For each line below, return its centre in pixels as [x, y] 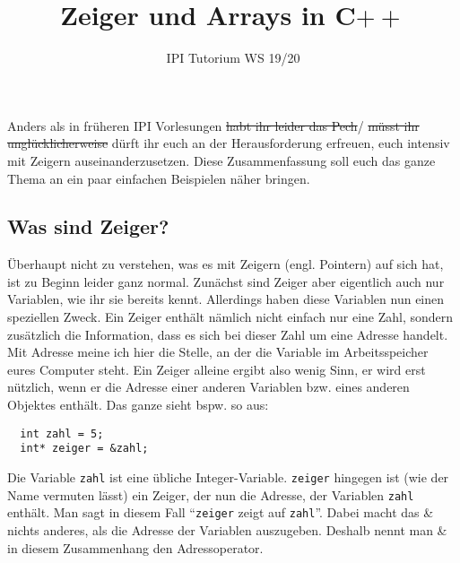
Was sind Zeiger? [88, 226]
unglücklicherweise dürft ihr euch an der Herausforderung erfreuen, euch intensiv [229, 143]
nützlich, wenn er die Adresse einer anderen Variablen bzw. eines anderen [208, 387]
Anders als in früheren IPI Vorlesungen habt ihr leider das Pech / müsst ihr [213, 125]
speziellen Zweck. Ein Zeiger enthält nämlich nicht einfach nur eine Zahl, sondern [230, 317]
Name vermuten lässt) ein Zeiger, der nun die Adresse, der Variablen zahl [211, 494]
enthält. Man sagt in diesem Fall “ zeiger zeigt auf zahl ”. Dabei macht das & [221, 512]
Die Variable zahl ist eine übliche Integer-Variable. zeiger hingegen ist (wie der [228, 476]
